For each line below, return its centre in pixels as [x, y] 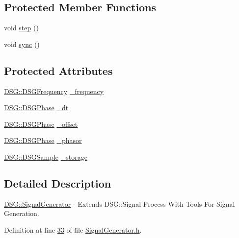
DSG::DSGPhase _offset [41, 124]
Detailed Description [58, 183]
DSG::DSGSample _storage [46, 156]
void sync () [22, 44]
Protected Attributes [58, 70]
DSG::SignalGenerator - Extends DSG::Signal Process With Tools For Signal [119, 203]
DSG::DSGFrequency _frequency [54, 91]
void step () [21, 28]
